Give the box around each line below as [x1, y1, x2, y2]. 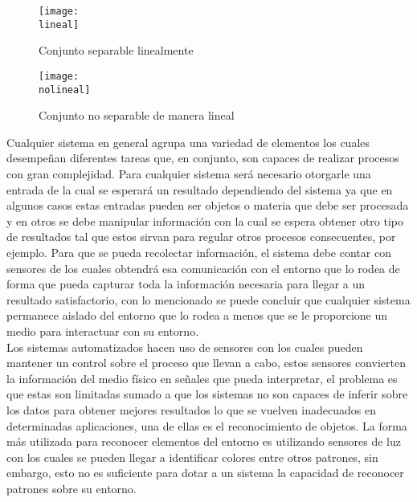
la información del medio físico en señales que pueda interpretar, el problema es [6, 369, 398, 386]
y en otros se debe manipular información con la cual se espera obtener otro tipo [6, 212, 404, 229]
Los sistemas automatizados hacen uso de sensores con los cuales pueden [6, 338, 363, 355]
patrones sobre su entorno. [6, 480, 137, 496]
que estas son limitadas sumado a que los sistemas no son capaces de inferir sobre [6, 386, 408, 402]
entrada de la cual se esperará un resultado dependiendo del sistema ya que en [6, 181, 393, 198]
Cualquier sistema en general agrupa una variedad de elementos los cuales [6, 133, 370, 150]
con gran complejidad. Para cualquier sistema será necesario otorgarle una [6, 165, 371, 182]
